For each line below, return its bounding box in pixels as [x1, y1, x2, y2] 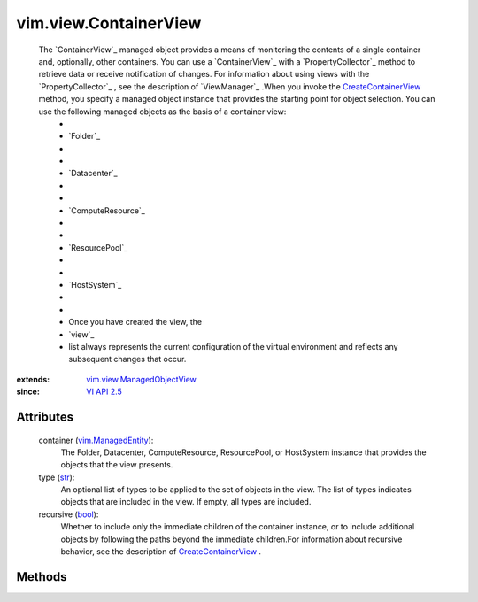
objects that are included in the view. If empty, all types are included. [60, 497, 312, 507]
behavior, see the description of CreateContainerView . [60, 546, 261, 557]
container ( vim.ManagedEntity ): [38, 435, 154, 445]
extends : [16, 374, 50, 384]
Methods [16, 569, 67, 584]
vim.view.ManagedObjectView [86, 374, 197, 384]
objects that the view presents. [60, 459, 173, 470]
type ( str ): [38, 472, 75, 482]
